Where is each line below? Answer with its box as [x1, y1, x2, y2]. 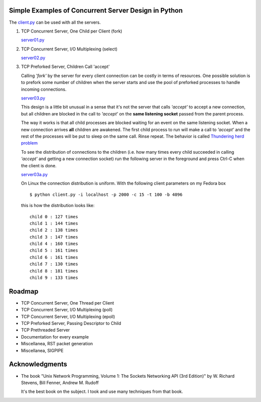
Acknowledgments [9, 360, 68, 369]
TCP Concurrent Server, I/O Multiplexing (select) [21, 46, 118, 52]
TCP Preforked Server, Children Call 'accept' [21, 64, 110, 70]
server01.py [21, 37, 44, 43]
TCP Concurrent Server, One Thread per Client [21, 300, 115, 306]
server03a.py [21, 171, 48, 177]
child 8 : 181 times [29, 268, 78, 273]
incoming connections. [21, 86, 67, 92]
